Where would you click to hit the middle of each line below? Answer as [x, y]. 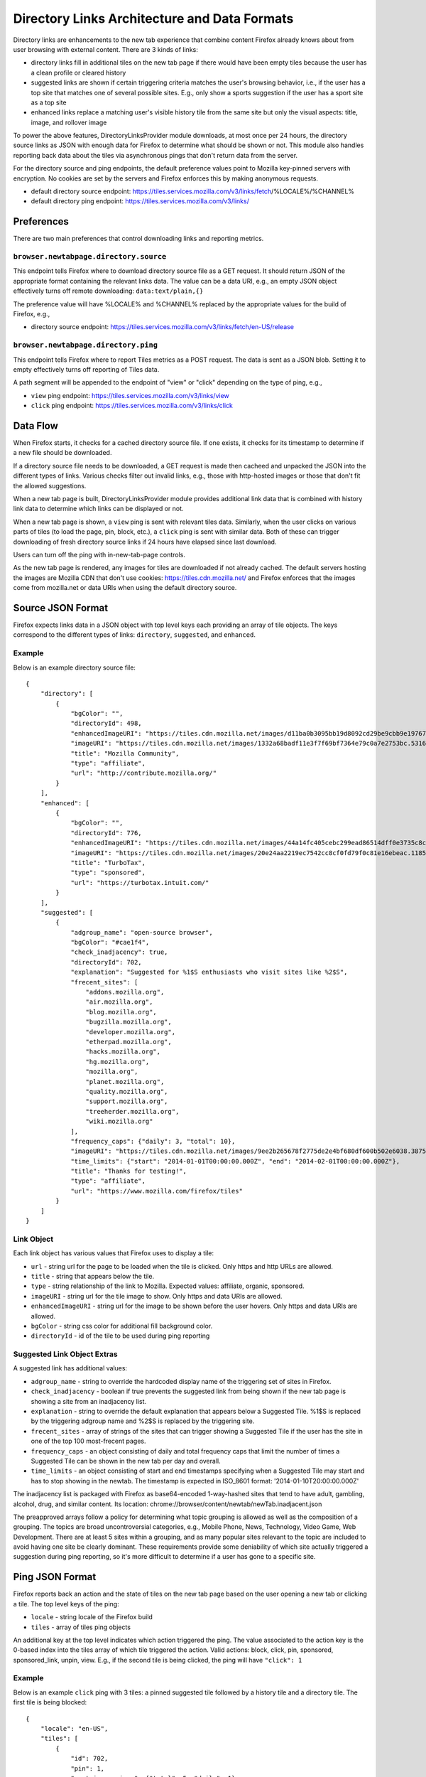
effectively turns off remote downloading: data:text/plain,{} [108, 291]
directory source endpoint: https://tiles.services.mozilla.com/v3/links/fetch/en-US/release [163, 327]
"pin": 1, [88, 1768]
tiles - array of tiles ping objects [81, 1627]
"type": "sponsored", [108, 873]
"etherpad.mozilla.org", [129, 1042]
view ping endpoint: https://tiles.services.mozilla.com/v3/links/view [130, 395]
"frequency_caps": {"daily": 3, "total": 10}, [153, 1141]
